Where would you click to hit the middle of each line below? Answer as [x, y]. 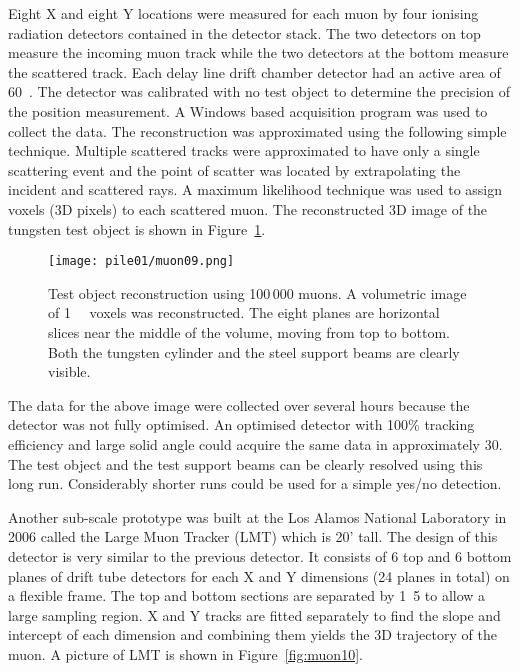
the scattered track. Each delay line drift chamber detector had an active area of [254, 71]
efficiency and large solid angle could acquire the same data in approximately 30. [255, 443]
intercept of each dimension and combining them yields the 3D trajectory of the [252, 634]
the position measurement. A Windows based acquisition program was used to [248, 110]
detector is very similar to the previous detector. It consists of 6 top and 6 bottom [260, 555]
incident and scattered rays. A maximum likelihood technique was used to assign [255, 189]
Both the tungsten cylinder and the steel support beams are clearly [254, 351]
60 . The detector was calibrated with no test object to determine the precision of [259, 91]
